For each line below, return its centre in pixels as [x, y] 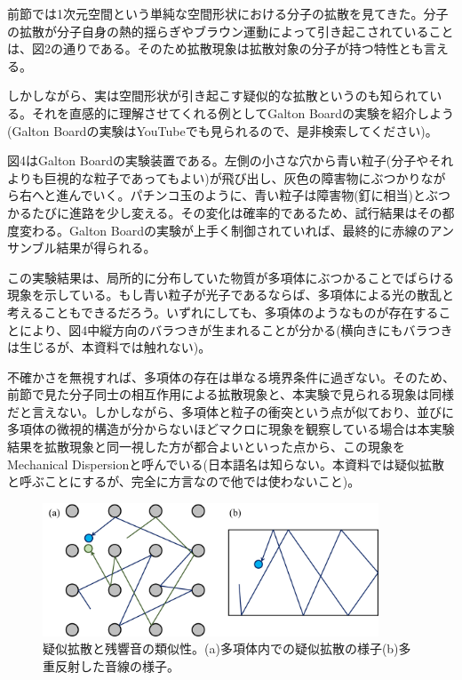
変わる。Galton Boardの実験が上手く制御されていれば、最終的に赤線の [224, 230]
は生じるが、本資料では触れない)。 [109, 347]
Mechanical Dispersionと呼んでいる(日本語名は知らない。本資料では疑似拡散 [226, 464]
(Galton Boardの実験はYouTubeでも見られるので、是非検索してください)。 [223, 130]
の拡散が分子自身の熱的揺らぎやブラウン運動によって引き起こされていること [231, 31]
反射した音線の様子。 [117, 665]
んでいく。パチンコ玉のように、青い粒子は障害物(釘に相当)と [247, 195]
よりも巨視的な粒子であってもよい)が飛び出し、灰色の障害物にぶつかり [214, 177]
